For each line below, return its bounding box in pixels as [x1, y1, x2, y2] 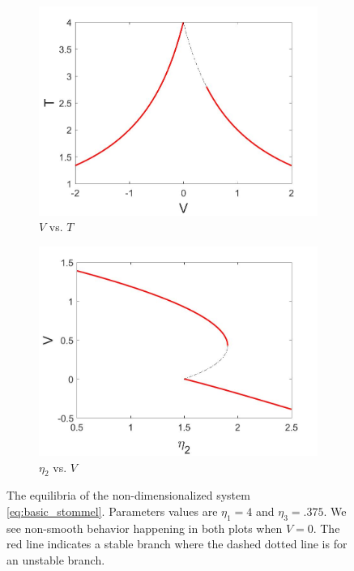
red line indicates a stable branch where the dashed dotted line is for [6, 535, 348, 552]
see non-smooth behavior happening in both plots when [6, 519, 283, 536]
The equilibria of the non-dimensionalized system [6, 487, 250, 504]
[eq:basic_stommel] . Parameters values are [6, 502, 218, 519]
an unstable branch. [6, 551, 105, 568]
